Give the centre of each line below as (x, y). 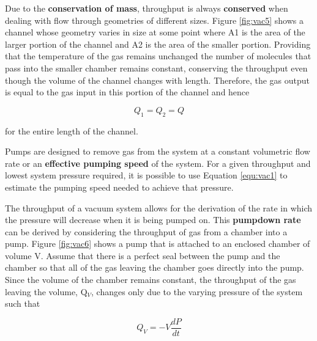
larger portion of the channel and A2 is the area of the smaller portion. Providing (158, 44)
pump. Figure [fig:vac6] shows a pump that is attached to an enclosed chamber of (158, 244)
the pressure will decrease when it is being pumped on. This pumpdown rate (153, 220)
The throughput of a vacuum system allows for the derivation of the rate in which (159, 207)
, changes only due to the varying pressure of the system (197, 291)
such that (23, 303)
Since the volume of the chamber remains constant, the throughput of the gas (151, 280)
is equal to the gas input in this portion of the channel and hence (127, 92)
